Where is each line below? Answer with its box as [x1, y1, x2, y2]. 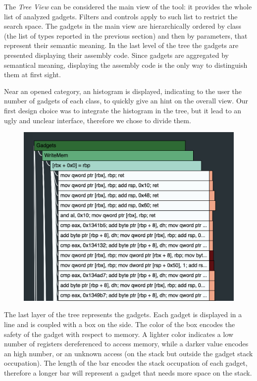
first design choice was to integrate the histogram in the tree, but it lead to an [4, 105, 242, 115]
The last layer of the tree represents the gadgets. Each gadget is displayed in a [4, 309, 242, 320]
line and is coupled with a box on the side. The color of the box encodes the [4, 319, 235, 330]
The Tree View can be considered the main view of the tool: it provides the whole [4, 1, 252, 11]
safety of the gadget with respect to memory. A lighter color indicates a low [4, 329, 234, 339]
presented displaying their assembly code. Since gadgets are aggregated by [4, 49, 229, 60]
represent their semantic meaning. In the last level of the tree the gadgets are [4, 40, 239, 50]
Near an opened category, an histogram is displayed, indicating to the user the [4, 86, 242, 96]
